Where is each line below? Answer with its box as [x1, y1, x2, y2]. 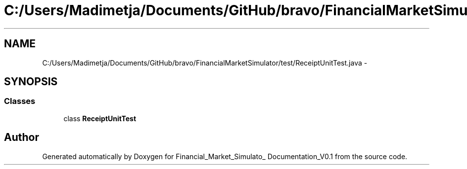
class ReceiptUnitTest [63, 114, 137, 123]
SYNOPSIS [4, 75, 58, 88]
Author [4, 131, 39, 144]
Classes [4, 96, 36, 106]
